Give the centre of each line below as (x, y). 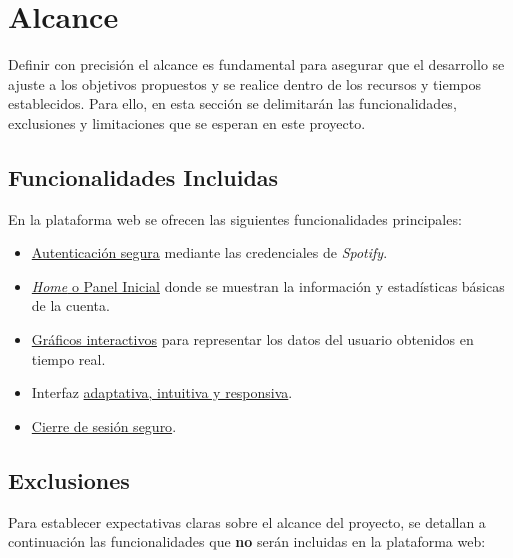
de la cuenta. (70, 305)
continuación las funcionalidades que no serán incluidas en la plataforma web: (247, 541)
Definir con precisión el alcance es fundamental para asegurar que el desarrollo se (256, 64)
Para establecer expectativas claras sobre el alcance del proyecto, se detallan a (247, 521)
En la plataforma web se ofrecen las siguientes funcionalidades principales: (235, 218)
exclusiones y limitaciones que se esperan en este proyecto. (187, 122)
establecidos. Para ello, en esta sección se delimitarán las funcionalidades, (232, 103)
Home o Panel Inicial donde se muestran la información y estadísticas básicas (268, 285)
